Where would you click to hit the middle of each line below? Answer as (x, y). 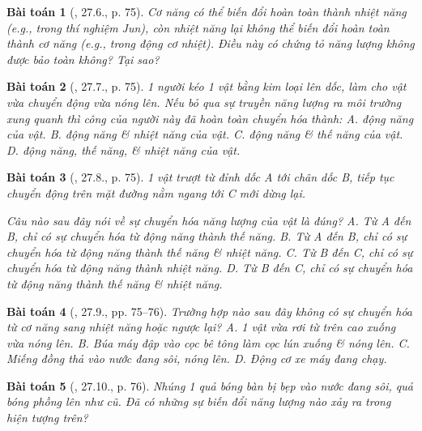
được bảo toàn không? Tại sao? (83, 59)
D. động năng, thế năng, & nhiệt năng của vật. (124, 149)
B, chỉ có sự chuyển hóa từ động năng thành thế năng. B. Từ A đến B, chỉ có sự (207, 236)
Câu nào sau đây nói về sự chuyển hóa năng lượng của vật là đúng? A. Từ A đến (209, 220)
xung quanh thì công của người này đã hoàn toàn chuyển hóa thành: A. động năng (210, 118)
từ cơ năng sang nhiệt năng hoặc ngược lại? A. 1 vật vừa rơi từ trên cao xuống (201, 327)
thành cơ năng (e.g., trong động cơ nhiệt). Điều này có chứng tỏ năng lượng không (211, 43)
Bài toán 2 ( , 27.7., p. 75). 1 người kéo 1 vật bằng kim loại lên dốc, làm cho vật (207, 86)
